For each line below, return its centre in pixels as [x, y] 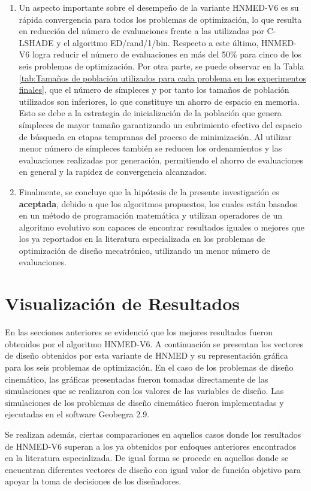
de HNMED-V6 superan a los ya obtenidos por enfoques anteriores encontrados [151, 446]
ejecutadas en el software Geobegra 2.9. [77, 414]
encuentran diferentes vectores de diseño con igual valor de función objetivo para [153, 469]
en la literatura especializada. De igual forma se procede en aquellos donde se [147, 458]
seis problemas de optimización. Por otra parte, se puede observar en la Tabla [161, 66]
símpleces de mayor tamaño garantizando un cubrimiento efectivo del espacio [160, 124]
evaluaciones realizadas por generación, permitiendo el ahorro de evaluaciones [161, 160]
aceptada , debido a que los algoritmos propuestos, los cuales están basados [158, 203]
